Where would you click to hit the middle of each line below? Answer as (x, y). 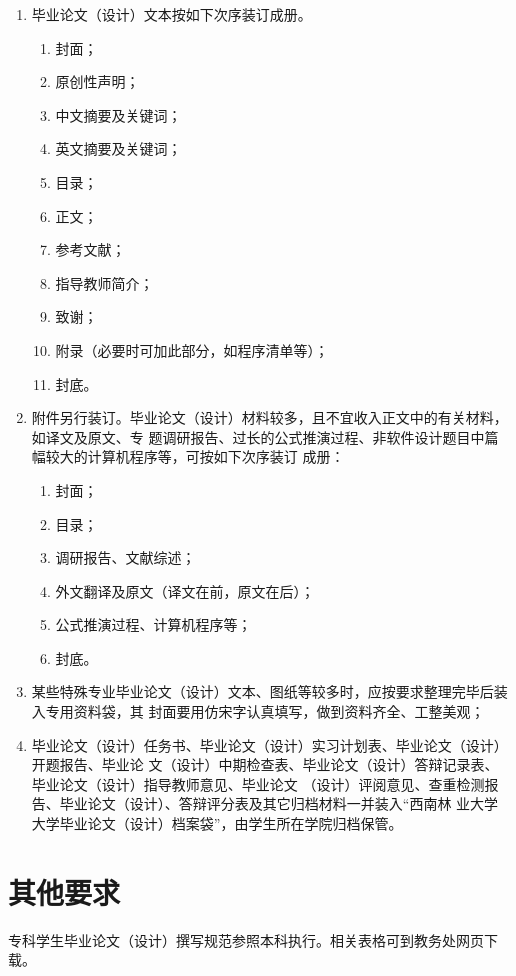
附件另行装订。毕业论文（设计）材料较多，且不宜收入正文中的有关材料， (269, 417)
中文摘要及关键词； (118, 114)
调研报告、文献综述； (125, 557)
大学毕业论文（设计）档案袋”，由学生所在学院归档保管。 (217, 823)
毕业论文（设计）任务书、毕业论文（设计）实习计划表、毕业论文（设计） (269, 744)
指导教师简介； (104, 282)
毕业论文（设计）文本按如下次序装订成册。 (171, 14)
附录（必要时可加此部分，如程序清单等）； (192, 349)
